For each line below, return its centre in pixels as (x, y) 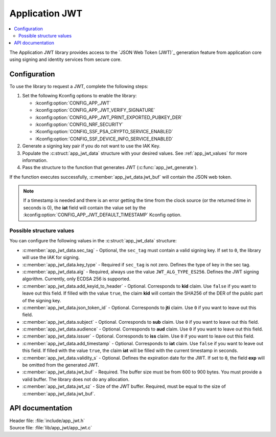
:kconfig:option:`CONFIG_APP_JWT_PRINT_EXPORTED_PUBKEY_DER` (109, 117)
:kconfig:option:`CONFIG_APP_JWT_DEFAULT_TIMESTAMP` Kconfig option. (102, 215)
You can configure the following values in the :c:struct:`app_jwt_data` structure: (93, 241)
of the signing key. (42, 300)
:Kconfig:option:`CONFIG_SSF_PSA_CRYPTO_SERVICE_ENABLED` (104, 132)
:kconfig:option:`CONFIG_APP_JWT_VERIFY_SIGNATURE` (95, 110)
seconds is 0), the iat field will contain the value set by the (85, 207)
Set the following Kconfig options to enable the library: (79, 96)
